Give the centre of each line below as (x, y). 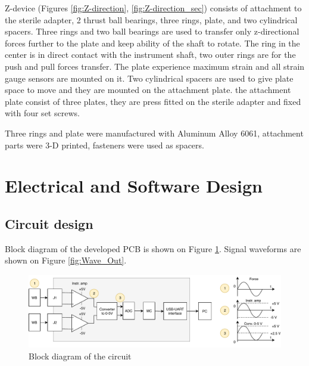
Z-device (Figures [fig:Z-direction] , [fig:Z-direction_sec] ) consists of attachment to (153, 8)
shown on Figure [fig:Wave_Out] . (66, 260)
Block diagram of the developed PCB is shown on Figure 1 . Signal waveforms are (153, 248)
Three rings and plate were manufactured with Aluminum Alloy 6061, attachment (154, 133)
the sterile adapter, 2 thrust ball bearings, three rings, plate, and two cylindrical (151, 19)
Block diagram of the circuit (80, 356)
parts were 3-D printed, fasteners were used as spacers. (104, 145)
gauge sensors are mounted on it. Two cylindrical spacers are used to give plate (149, 78)
